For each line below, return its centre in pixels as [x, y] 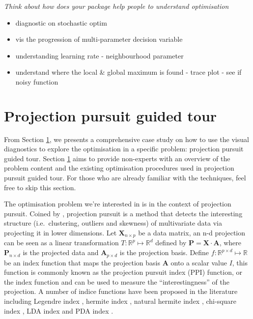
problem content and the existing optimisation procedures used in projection [119, 168]
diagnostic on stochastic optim [61, 22]
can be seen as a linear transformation [61, 243]
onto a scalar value [199, 262]
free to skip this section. [40, 187]
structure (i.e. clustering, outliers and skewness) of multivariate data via [113, 223]
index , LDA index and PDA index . [59, 310]
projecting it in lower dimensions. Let [60, 233]
